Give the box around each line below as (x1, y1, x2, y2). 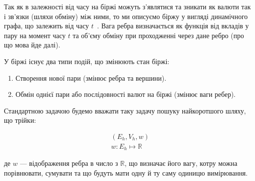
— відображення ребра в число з (20, 158, 118, 168)
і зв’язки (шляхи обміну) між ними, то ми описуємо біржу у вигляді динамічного (4, 11, 248, 21)
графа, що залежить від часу (4, 21, 89, 31)
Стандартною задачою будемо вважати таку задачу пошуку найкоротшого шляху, (4, 105, 246, 115)
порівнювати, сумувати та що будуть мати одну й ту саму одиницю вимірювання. (4, 168, 248, 178)
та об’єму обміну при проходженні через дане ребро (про (73, 30, 244, 40)
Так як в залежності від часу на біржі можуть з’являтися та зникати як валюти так (4, 1, 251, 11)
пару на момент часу (4, 30, 66, 40)
